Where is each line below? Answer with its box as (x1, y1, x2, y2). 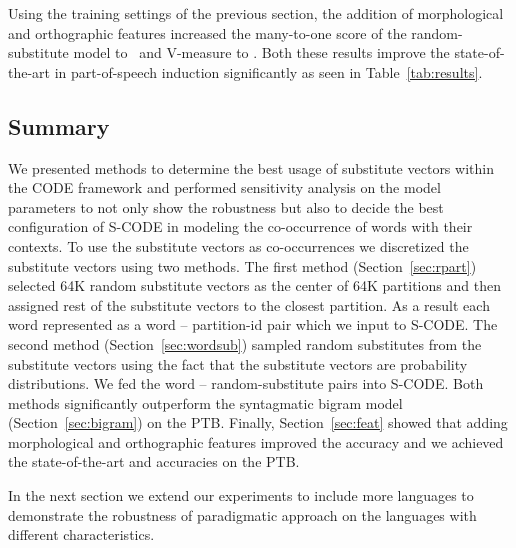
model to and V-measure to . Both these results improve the (73, 42, 450, 63)
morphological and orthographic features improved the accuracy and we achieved (8, 431, 504, 452)
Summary (8, 110, 110, 141)
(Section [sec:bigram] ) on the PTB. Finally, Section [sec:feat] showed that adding (8, 412, 508, 433)
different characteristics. (8, 524, 155, 545)
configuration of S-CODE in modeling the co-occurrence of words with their (8, 216, 473, 237)
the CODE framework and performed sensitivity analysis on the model (8, 177, 441, 198)
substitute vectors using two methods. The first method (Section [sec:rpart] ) (8, 255, 477, 276)
